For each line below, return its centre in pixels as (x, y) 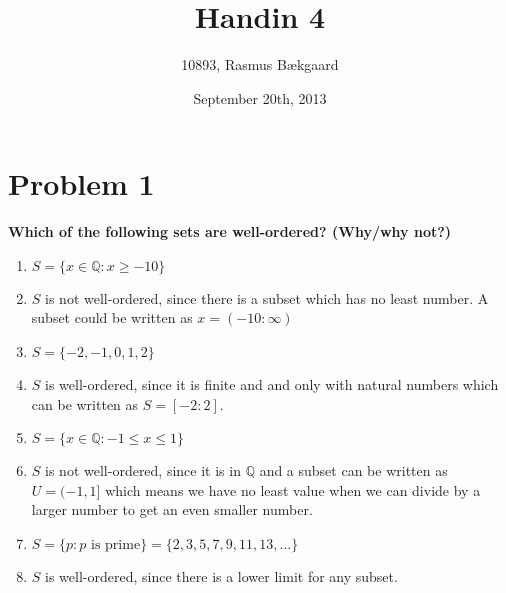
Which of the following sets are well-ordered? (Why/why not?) (230, 231)
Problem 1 (81, 183)
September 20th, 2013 (260, 97)
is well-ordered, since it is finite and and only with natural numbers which (272, 384)
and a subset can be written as (353, 470)
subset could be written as (112, 317)
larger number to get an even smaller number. (172, 509)
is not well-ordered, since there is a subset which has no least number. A (267, 297)
